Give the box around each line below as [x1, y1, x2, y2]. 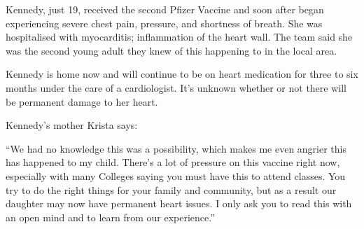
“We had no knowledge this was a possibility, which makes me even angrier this [6, 141, 347, 155]
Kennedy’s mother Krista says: [6, 118, 138, 132]
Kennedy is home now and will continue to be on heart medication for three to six [6, 67, 358, 81]
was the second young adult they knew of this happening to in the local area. [6, 43, 337, 57]
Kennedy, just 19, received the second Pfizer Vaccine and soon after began [6, 2, 324, 16]
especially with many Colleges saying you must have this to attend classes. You [6, 168, 346, 183]
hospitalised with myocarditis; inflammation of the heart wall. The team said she [6, 29, 353, 44]
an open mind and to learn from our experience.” [6, 209, 215, 224]
